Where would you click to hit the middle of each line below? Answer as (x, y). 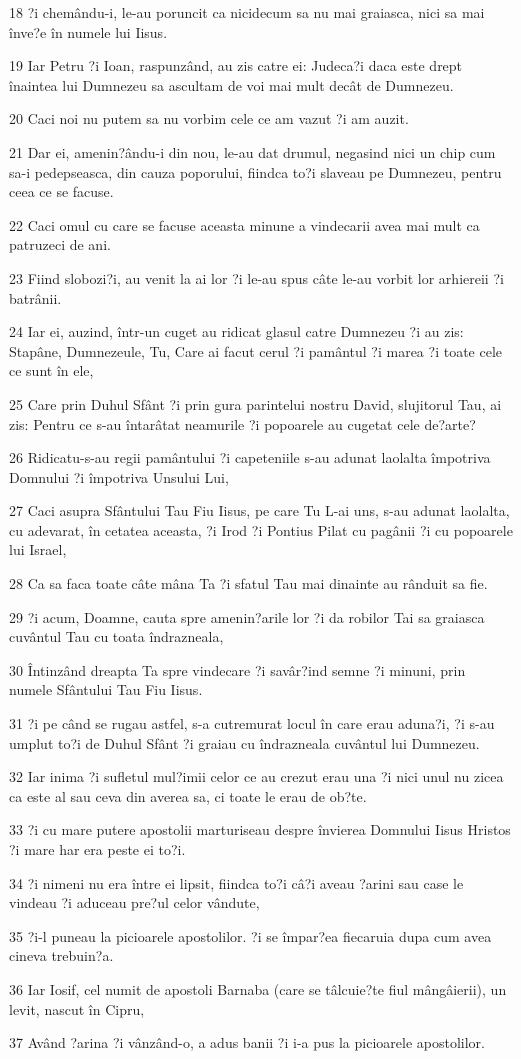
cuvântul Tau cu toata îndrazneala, (116, 636)
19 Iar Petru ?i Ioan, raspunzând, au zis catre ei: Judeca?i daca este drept (236, 65)
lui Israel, (38, 549)
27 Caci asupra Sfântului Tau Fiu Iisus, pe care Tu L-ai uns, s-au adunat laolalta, (259, 510)
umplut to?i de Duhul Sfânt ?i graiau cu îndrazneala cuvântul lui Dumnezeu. (244, 742)
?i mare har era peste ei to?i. (97, 849)
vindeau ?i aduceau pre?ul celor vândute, (134, 902)
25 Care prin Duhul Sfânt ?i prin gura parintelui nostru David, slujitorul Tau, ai (255, 403)
